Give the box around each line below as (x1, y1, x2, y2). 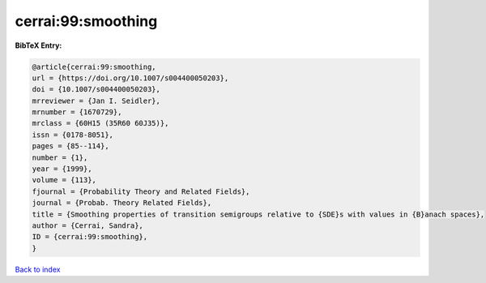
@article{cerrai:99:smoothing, (32, 62, 157, 71)
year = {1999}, (32, 165, 92, 174)
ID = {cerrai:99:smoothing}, (32, 232, 148, 242)
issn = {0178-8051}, (32, 130, 113, 139)
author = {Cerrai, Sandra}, (32, 221, 143, 230)
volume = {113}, (32, 175, 97, 185)
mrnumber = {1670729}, (32, 108, 122, 117)
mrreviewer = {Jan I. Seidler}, (32, 96, 161, 105)
